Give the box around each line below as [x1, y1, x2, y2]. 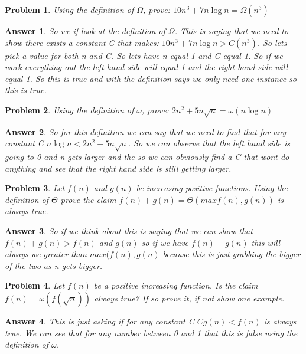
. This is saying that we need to [174, 25, 289, 37]
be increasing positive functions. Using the [136, 182, 288, 194]
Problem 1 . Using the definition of [5, 4, 134, 15]
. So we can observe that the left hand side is [128, 137, 291, 149]
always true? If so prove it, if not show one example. [94, 292, 284, 304]
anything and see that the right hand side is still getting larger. [5, 162, 232, 174]
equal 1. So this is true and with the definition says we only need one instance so [5, 72, 297, 84]
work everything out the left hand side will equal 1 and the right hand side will [5, 61, 288, 73]
